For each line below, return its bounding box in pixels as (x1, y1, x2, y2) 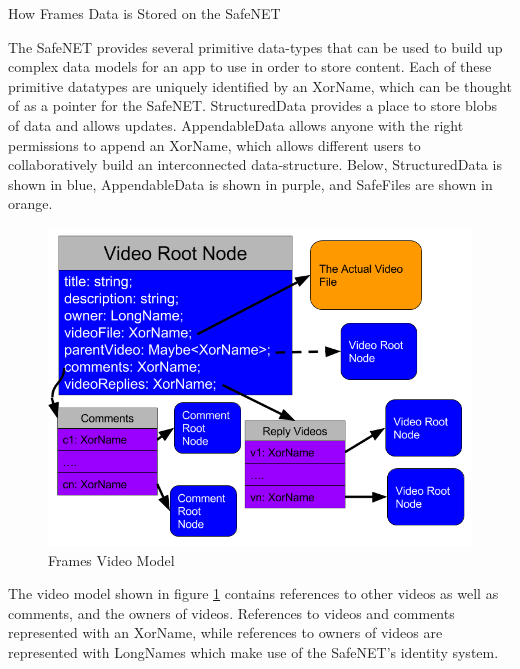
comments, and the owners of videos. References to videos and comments (8, 602, 455, 623)
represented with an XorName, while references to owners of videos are (8, 622, 443, 643)
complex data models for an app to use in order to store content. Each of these (8, 56, 492, 77)
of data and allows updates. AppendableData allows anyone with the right (8, 114, 464, 135)
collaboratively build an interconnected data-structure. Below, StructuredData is (8, 154, 502, 175)
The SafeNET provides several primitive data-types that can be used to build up (8, 36, 503, 57)
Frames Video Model (48, 549, 175, 570)
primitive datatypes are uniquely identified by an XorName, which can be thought (8, 75, 512, 96)
